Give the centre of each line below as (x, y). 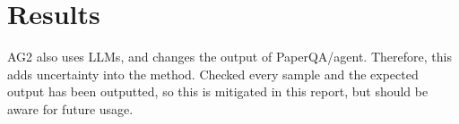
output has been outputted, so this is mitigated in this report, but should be (218, 91)
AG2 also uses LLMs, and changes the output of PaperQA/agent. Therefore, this (229, 57)
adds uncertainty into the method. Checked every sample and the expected (213, 74)
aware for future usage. (70, 108)
